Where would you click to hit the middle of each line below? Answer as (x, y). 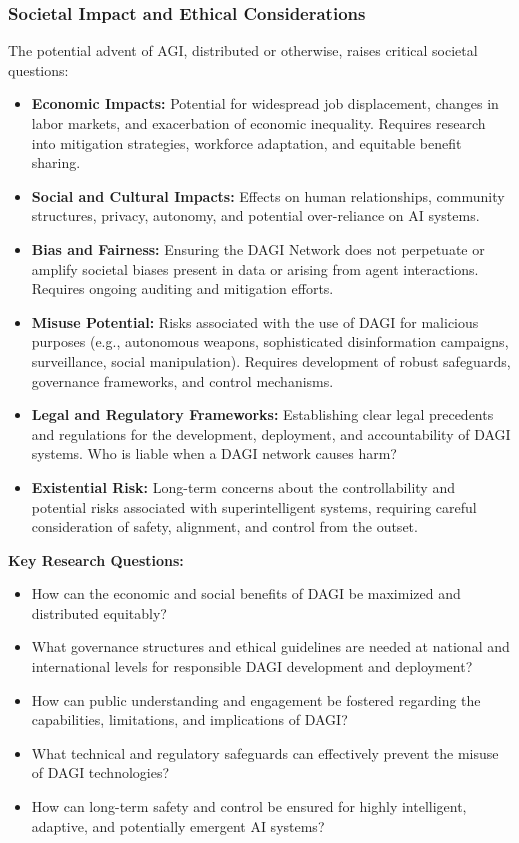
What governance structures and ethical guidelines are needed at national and (270, 646)
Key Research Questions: (96, 559)
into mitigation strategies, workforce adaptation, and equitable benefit (246, 142)
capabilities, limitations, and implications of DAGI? (189, 719)
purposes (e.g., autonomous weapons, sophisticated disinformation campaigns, (270, 341)
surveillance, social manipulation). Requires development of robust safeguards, (271, 360)
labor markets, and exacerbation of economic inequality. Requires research (258, 123)
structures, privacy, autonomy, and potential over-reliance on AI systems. (255, 215)
